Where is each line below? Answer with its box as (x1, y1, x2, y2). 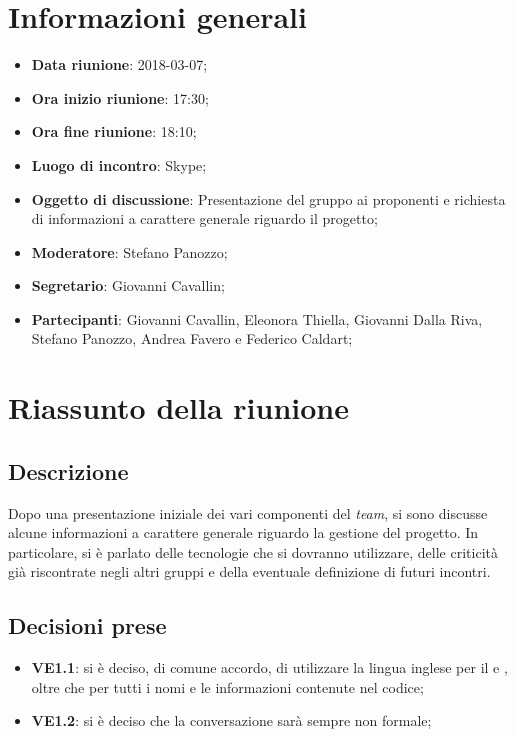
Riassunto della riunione (8, 387, 349, 428)
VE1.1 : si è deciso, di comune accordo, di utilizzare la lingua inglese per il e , (31, 657, 508, 678)
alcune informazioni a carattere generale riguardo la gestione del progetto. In (8, 522, 479, 543)
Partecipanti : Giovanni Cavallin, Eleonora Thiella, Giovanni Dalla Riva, (31, 308, 483, 329)
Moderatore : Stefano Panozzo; (31, 241, 228, 262)
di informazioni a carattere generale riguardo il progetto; (31, 208, 378, 229)
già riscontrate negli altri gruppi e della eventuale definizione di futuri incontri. (8, 561, 491, 582)
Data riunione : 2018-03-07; (31, 54, 208, 75)
